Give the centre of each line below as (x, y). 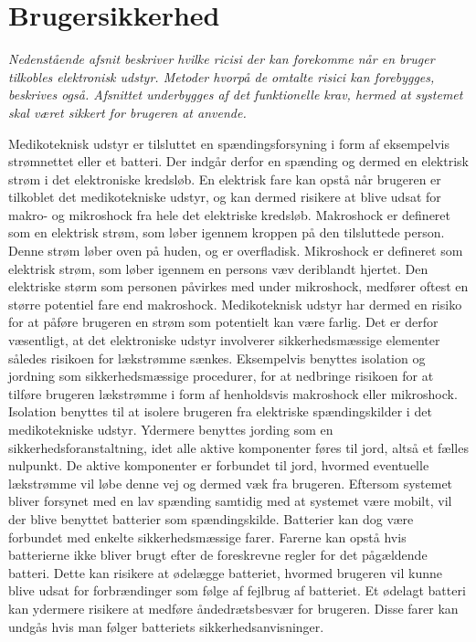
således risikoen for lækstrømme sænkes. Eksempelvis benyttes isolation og (217, 358)
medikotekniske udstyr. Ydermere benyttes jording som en (171, 429)
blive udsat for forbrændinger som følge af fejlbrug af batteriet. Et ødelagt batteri (237, 590)
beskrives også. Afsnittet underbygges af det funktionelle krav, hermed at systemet (236, 95)
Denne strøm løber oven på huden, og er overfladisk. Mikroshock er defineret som (236, 251)
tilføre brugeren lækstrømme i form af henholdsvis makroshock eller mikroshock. (233, 393)
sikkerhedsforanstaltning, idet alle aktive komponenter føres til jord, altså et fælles (238, 447)
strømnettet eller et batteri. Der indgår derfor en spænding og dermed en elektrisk (238, 161)
